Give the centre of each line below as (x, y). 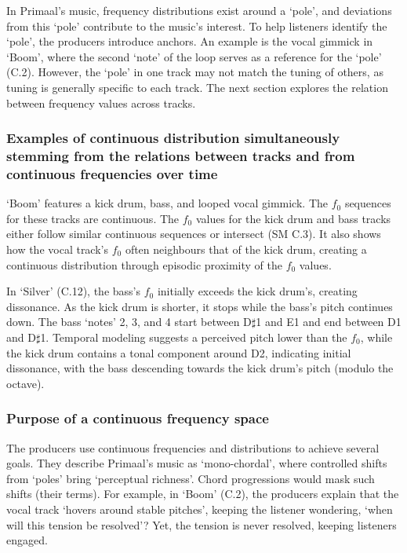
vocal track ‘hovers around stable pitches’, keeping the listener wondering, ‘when (200, 509)
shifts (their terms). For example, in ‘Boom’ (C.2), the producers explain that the (203, 494)
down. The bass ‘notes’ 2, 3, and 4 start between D (129, 322)
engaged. (27, 540)
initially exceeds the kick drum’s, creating (257, 291)
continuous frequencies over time (112, 173)
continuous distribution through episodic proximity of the (144, 264)
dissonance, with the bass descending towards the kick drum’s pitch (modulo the (200, 368)
